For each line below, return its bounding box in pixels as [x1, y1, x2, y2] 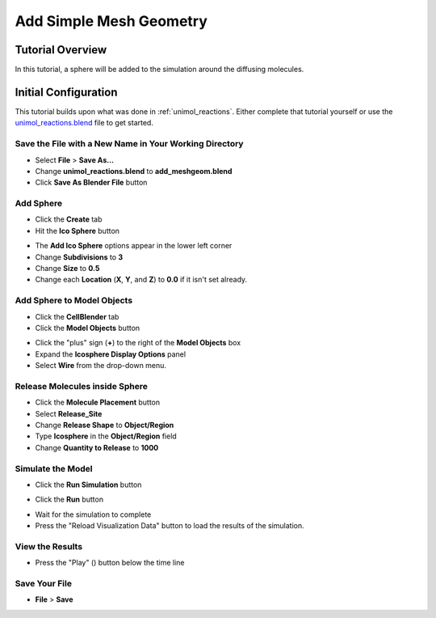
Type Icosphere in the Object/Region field [35, 431, 177, 441]
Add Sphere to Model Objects [15, 295, 133, 307]
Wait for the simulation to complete [35, 510, 152, 519]
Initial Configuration [15, 85, 118, 99]
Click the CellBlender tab [35, 311, 119, 321]
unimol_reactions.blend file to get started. [15, 118, 153, 128]
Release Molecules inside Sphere [15, 380, 149, 392]
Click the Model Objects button [35, 323, 140, 332]
